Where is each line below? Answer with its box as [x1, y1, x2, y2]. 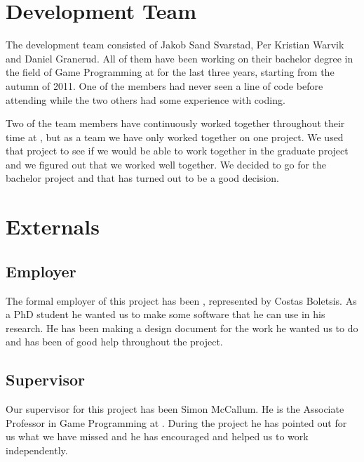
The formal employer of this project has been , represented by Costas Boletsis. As [6, 293, 357, 308]
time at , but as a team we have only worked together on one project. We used [6, 129, 344, 144]
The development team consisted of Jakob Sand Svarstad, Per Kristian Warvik [6, 37, 344, 52]
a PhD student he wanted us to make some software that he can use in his [6, 307, 325, 322]
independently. [6, 443, 68, 457]
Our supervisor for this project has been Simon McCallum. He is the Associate [6, 402, 344, 416]
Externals [6, 212, 100, 241]
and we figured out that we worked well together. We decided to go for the [6, 157, 327, 171]
